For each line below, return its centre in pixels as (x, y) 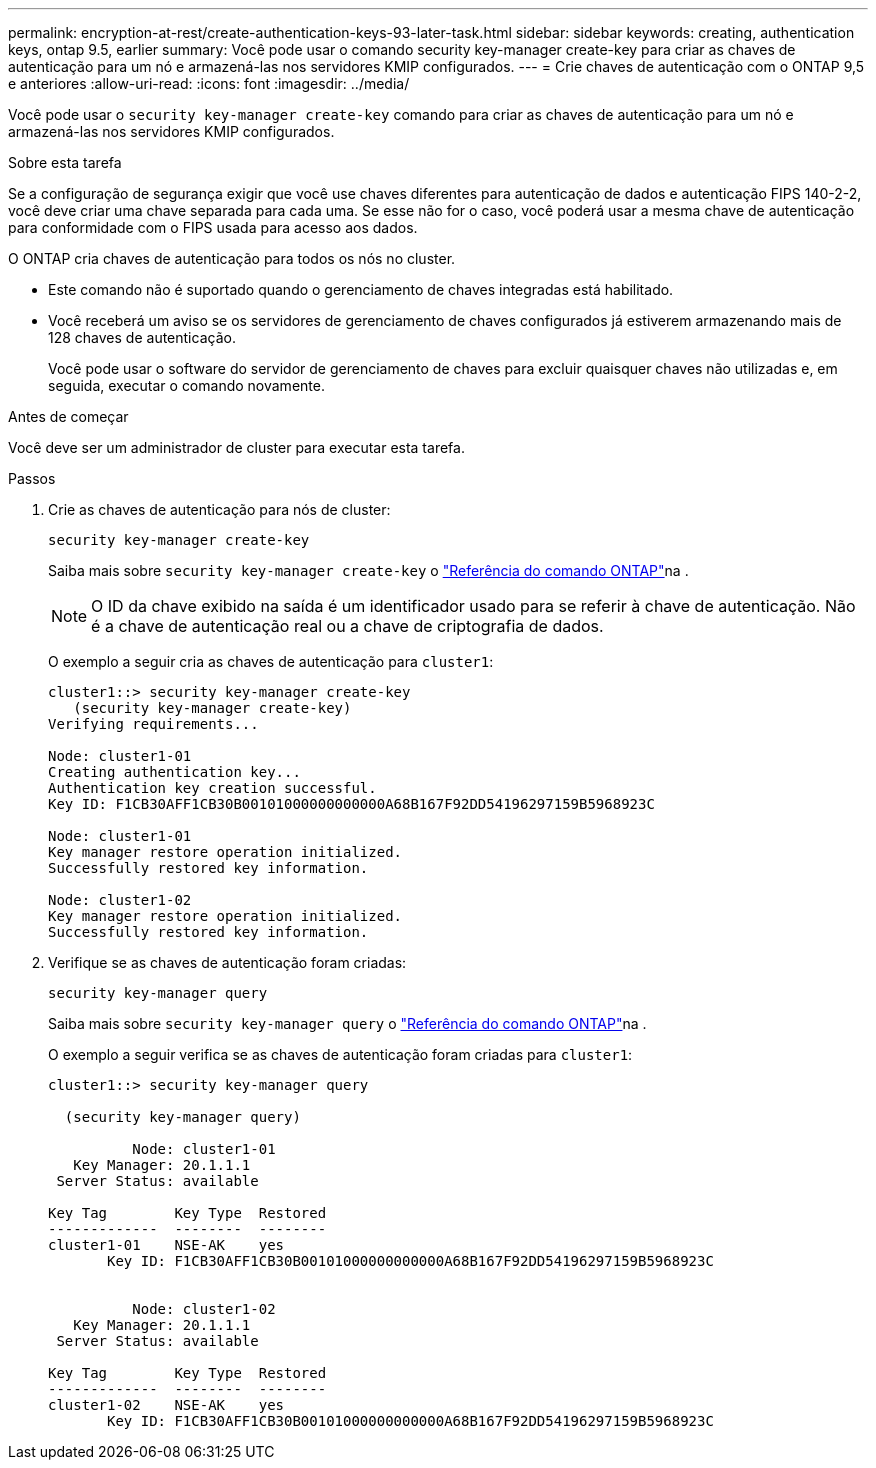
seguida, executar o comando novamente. (186, 385)
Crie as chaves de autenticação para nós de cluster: (219, 509)
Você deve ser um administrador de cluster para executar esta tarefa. (236, 447)
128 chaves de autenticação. (142, 337)
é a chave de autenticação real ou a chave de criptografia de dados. (347, 626)
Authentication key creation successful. (212, 788)
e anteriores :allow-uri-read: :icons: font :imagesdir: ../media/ (209, 83)
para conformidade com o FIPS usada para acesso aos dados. (213, 227)
